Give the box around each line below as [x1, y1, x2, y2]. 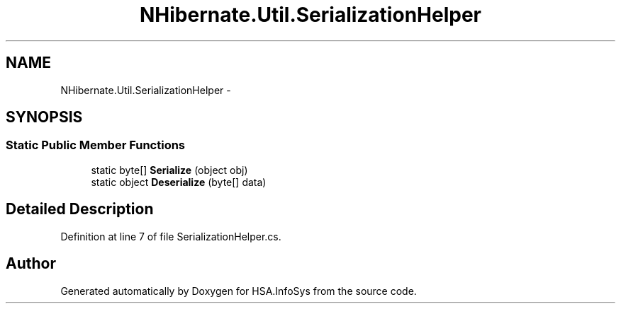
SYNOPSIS [6, 108, 83, 127]
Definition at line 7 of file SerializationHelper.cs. [60, 230, 281, 243]
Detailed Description [6, 200, 154, 218]
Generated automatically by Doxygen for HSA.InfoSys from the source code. [60, 284, 417, 297]
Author [6, 255, 56, 273]
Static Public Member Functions [6, 138, 186, 153]
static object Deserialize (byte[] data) [91, 175, 267, 188]
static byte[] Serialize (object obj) [91, 163, 248, 176]
